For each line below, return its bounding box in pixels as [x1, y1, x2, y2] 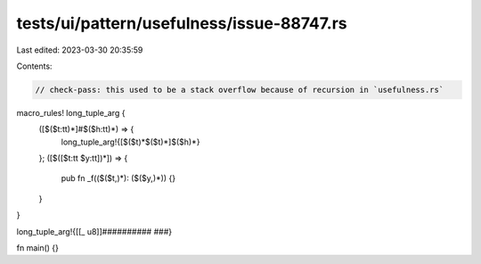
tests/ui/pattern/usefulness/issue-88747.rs [16, 13, 347, 33]
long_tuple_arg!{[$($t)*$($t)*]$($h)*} [61, 136, 200, 147]
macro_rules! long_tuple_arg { [16, 107, 126, 118]
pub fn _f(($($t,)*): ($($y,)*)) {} [61, 173, 176, 184]
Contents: [16, 61, 53, 71]
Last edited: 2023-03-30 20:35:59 [16, 45, 143, 55]
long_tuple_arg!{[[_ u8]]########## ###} [16, 226, 173, 236]
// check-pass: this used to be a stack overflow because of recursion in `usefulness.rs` [35, 85, 444, 95]
